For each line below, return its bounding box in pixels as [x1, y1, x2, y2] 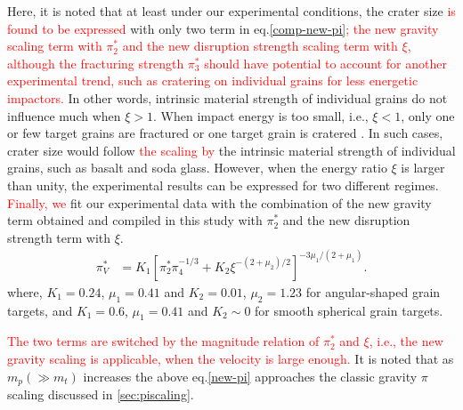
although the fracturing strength [7, 53, 184, 72]
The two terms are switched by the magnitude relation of [7, 332, 320, 350]
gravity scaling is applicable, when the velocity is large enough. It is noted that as [7, 349, 454, 367]
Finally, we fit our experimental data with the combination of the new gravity [7, 193, 432, 212]
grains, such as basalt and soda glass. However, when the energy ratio [7, 158, 387, 177]
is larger [401, 158, 445, 177]
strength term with [7, 228, 111, 246]
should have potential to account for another [204, 53, 447, 72]
